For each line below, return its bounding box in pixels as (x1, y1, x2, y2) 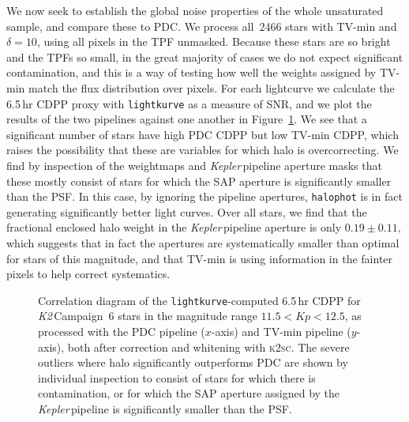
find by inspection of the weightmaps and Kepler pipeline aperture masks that (6, 157, 382, 173)
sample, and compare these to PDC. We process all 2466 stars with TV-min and (6, 17, 397, 34)
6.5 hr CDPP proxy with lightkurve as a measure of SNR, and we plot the (6, 95, 372, 111)
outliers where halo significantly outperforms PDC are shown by (38, 354, 348, 371)
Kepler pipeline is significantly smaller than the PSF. (38, 401, 292, 417)
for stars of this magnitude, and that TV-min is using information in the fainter (6, 250, 393, 266)
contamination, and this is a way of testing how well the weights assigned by (6, 64, 377, 81)
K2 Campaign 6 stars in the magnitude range (38, 307, 257, 324)
